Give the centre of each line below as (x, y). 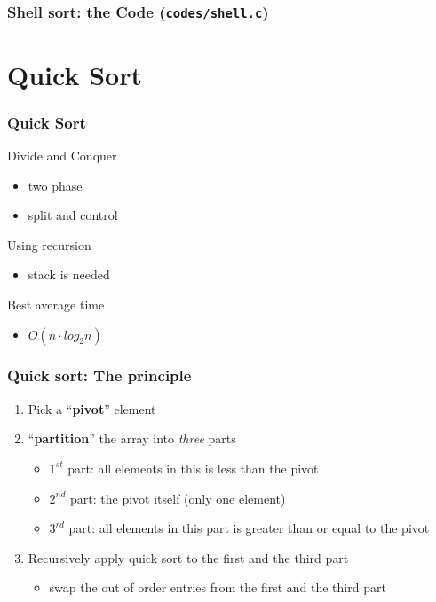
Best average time (56, 304)
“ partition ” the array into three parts (132, 438)
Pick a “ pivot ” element (92, 408)
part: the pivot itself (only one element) (178, 498)
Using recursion (49, 244)
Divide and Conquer (62, 155)
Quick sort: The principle (99, 375)
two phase (55, 185)
